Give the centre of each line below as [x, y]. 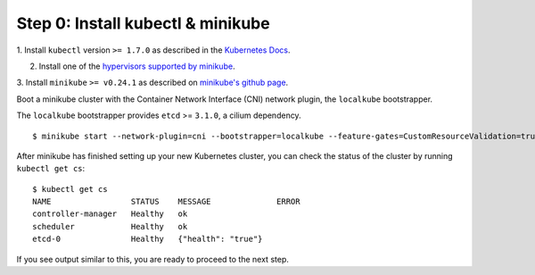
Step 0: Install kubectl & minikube [144, 23]
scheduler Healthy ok [110, 226]
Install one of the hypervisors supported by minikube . [137, 66]
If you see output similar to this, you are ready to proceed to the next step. [152, 259]
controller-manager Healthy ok [110, 214]
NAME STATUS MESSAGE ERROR [166, 202]
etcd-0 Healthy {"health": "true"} [148, 239]
